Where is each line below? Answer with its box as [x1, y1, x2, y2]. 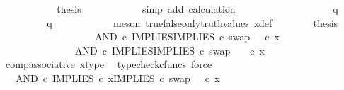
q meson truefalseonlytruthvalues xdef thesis [47, 15, 338, 30]
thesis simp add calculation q [57, 1, 338, 16]
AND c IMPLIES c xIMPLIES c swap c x [15, 70, 220, 85]
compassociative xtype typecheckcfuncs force [5, 57, 212, 72]
